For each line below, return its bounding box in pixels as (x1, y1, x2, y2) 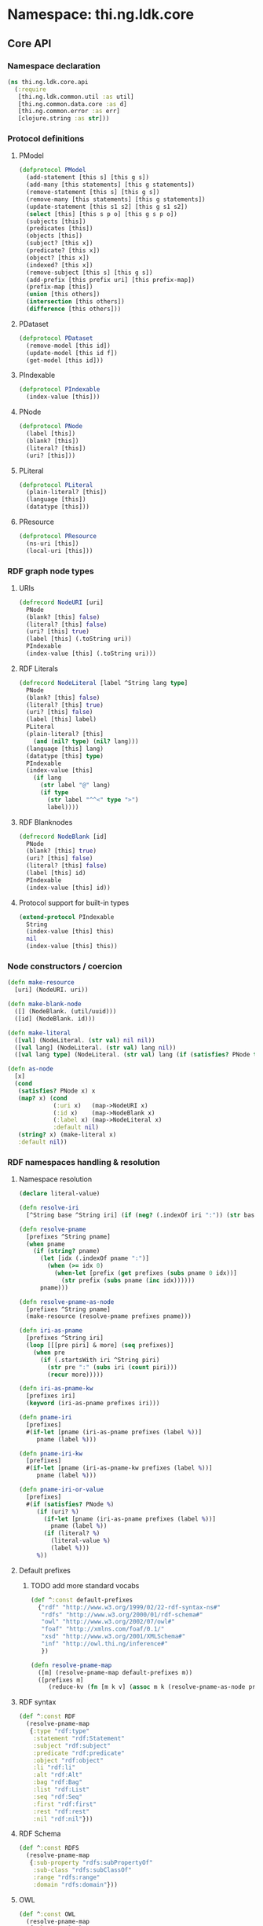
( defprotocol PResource (18, 533, 97, 540)
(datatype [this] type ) (26, 752, 104, 760)
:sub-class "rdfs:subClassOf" (33, 1866, 132, 1874)
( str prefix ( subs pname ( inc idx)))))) (60, 1276, 195, 1284)
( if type (39, 789, 69, 796)
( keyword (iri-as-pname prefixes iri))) (26, 1400, 160, 1408)
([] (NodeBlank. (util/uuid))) (14, 1008, 117, 1016)
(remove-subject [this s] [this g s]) (26, 269, 153, 276)
